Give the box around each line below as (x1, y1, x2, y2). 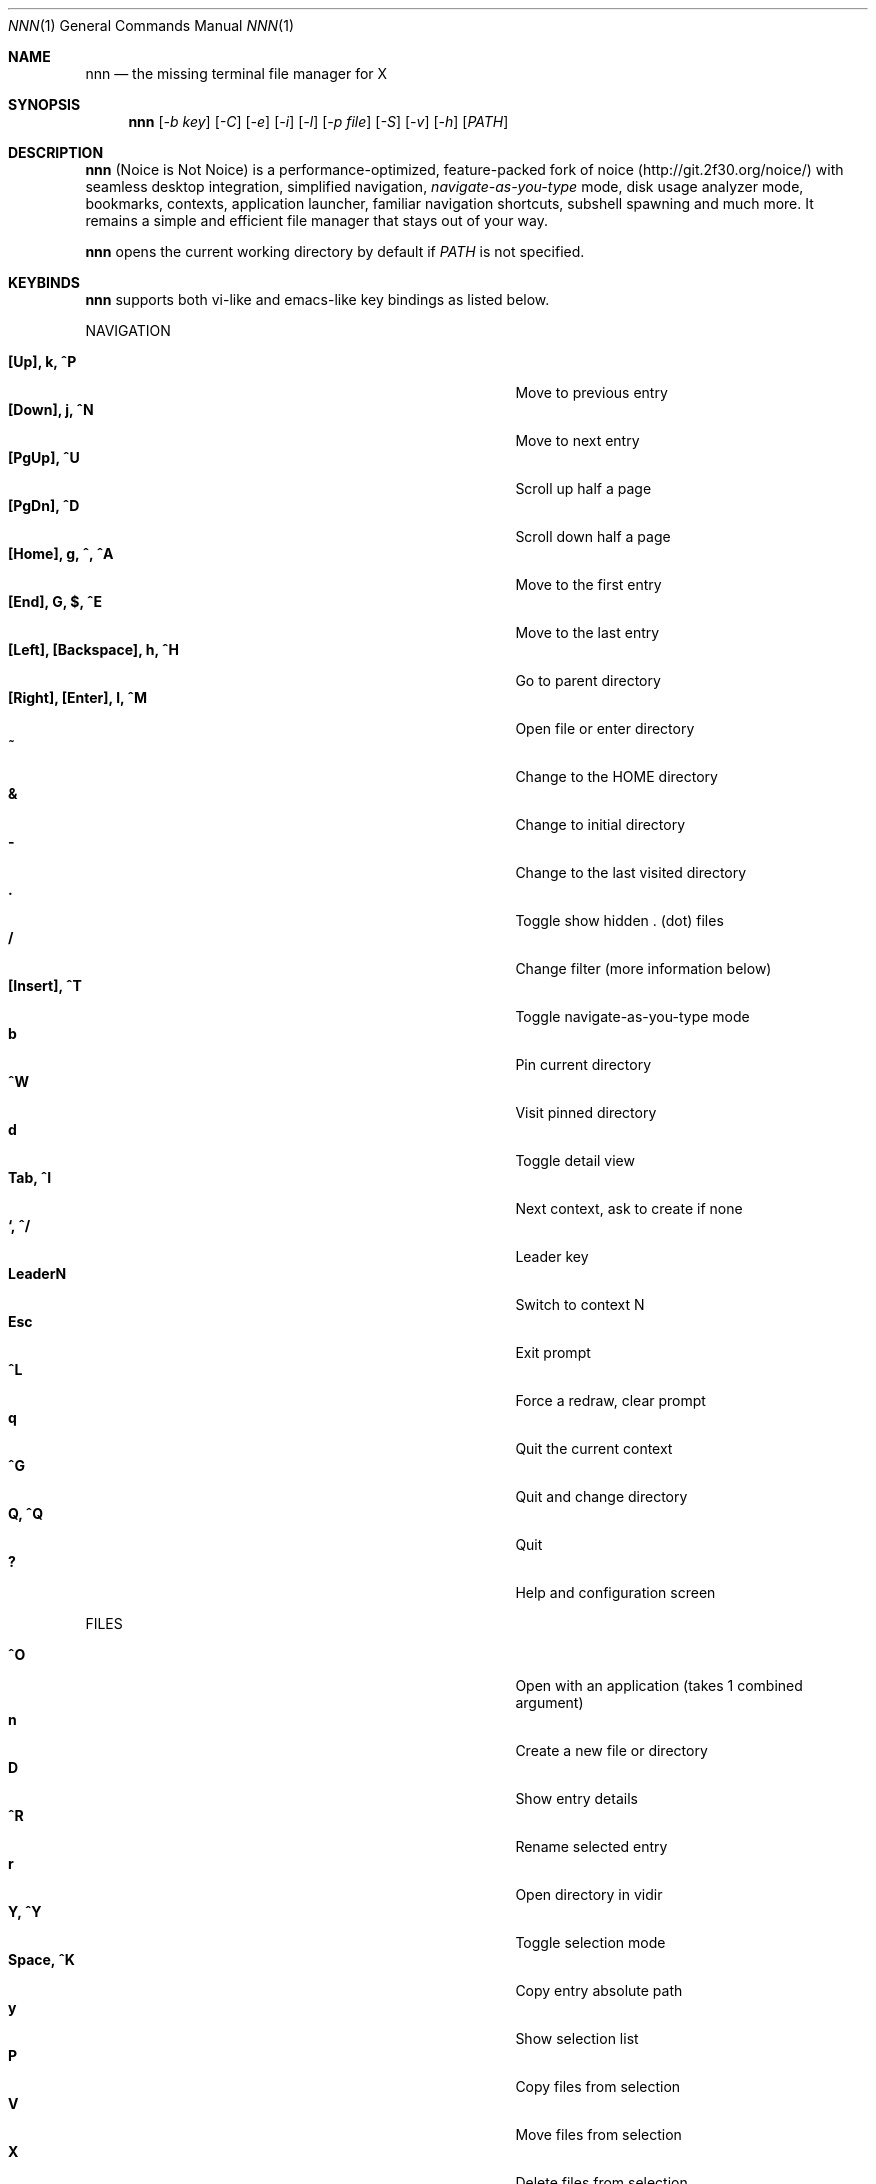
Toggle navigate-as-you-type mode (515, 1008, 750, 1025)
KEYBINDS (8, 274, 80, 291)
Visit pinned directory (515, 1104, 657, 1121)
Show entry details (515, 1790, 638, 1807)
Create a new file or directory (515, 1742, 708, 1759)
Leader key (515, 1248, 589, 1265)
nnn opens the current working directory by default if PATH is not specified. (85, 243, 585, 260)
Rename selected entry (515, 1838, 668, 1855)
